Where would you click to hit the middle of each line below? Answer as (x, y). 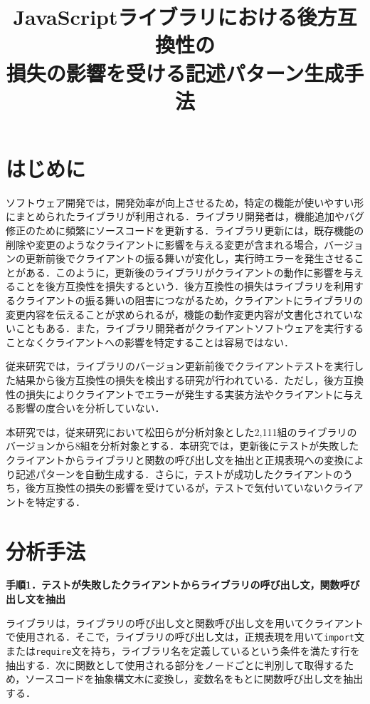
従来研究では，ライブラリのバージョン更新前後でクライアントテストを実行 (180, 366)
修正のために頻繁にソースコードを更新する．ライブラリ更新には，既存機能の (185, 231)
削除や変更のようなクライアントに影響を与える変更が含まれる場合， (165, 244)
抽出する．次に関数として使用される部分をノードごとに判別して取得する (175, 664)
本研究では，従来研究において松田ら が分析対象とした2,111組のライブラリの (181, 431)
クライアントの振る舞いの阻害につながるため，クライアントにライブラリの (189, 300)
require (54, 652)
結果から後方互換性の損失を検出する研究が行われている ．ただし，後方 (179, 380)
